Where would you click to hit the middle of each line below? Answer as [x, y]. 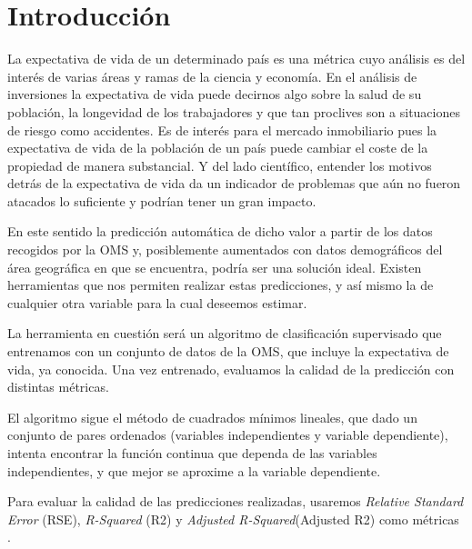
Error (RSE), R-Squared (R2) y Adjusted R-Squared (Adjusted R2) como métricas [233, 519]
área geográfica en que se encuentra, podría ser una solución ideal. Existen [215, 267]
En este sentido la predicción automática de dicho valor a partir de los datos [220, 231]
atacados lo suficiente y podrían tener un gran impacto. [162, 200]
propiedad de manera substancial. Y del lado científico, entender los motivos [220, 165]
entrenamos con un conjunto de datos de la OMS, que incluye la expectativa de [228, 351]
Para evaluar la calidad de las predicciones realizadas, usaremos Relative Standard [236, 501]
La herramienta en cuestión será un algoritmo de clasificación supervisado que [225, 333]
